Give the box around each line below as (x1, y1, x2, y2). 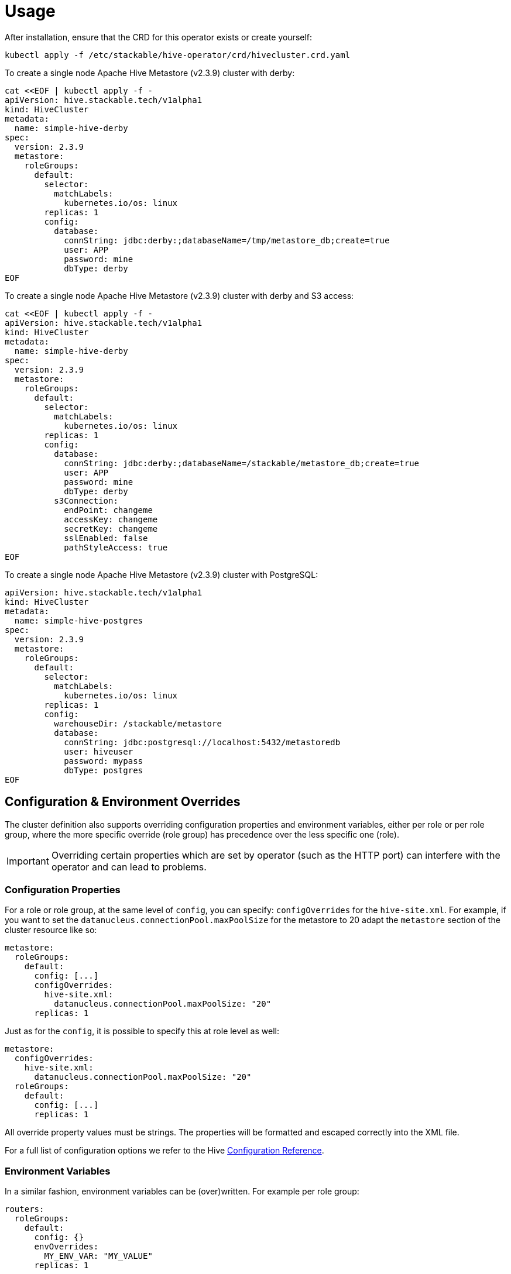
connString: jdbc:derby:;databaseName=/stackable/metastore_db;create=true (64, 458, 420, 468)
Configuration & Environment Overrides (5, 794, 241, 810)
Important (6, 855, 49, 867)
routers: (5, 1204, 44, 1214)
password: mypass (64, 756, 143, 766)
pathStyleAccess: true (64, 542, 168, 552)
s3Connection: (54, 495, 118, 505)
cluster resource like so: (5, 925, 97, 935)
